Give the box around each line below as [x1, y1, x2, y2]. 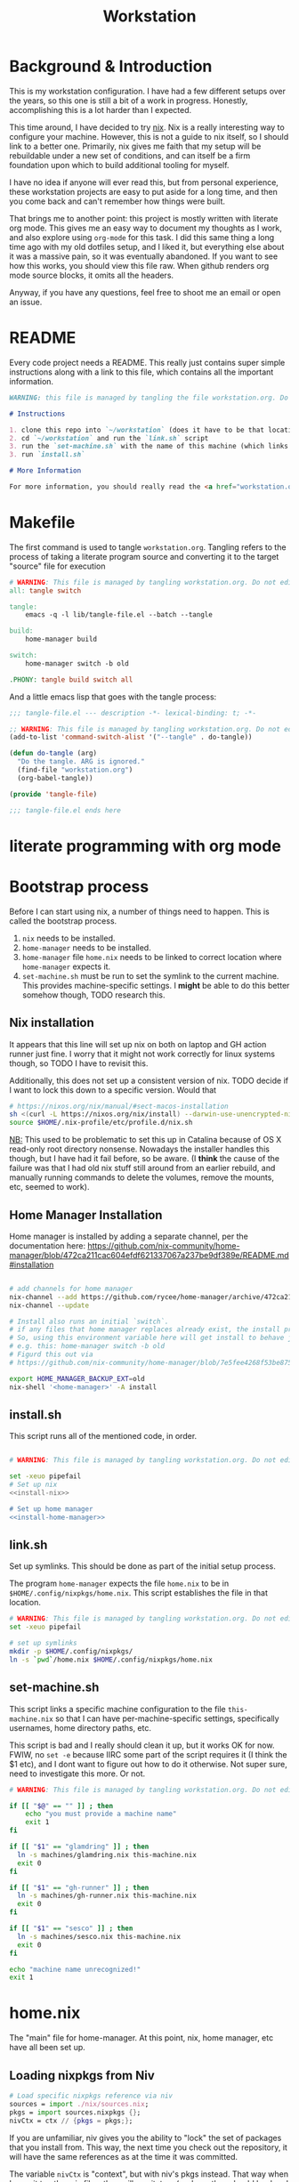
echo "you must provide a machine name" [25, 1809, 177, 1819]
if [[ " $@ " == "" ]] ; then [9, 1801, 114, 1810]
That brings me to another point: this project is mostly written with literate [9, 213, 279, 223]
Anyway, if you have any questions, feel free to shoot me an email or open [9, 287, 281, 297]
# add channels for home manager [9, 1284, 133, 1293]
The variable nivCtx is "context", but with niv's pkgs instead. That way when [9, 2169, 289, 2179]
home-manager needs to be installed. [21, 941, 151, 953]
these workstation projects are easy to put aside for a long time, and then [9, 186, 278, 197]
